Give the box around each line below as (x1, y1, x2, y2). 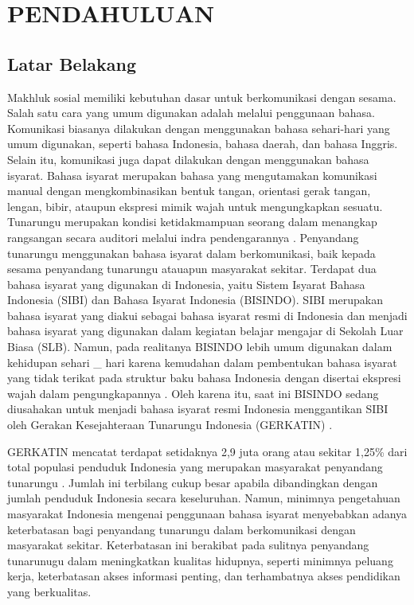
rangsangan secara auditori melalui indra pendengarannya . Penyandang (7, 228, 359, 245)
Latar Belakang (7, 51, 137, 76)
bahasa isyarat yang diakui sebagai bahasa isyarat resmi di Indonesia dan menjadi (7, 306, 408, 323)
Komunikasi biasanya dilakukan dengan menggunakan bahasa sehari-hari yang (7, 119, 390, 136)
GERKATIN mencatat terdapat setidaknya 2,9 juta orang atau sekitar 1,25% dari (7, 443, 408, 459)
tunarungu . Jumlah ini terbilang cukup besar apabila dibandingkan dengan (7, 474, 378, 490)
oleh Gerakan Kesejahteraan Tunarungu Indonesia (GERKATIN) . (7, 416, 333, 433)
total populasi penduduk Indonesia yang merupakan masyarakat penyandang (7, 459, 383, 475)
